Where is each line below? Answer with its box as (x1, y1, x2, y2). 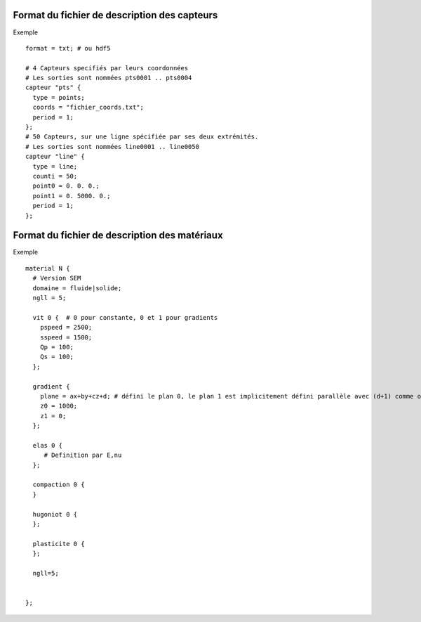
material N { (25, 264, 70, 272)
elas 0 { (32, 441, 63, 449)
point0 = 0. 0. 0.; (32, 182, 100, 190)
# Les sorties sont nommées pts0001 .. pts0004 (25, 74, 192, 82)
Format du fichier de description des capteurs (13, 9, 218, 21)
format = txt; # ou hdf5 (25, 44, 111, 52)
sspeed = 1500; (39, 333, 93, 341)
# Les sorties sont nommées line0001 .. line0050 (25, 143, 200, 150)
